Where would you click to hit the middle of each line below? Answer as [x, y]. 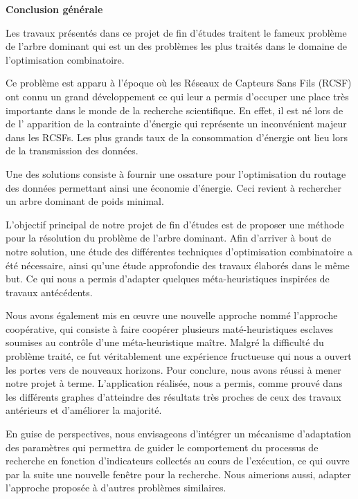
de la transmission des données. [72, 151]
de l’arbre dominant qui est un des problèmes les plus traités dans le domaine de [177, 46]
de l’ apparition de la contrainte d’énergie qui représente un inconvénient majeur [176, 124]
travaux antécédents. [49, 292]
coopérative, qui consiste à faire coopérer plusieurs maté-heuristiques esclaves [169, 328]
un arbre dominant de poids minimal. [85, 201]
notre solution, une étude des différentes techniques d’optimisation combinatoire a [179, 251]
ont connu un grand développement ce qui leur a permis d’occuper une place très [177, 96]
